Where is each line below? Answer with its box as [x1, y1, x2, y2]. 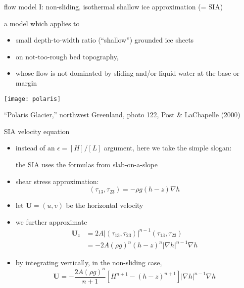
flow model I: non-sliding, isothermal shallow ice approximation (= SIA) [4, 1, 223, 11]
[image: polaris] [4, 95, 61, 102]
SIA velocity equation [4, 126, 70, 136]
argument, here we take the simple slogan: [104, 143, 232, 153]
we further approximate [15, 216, 87, 227]
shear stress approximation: [15, 176, 99, 186]
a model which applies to [4, 18, 80, 28]
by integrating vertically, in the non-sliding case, [15, 257, 162, 268]
